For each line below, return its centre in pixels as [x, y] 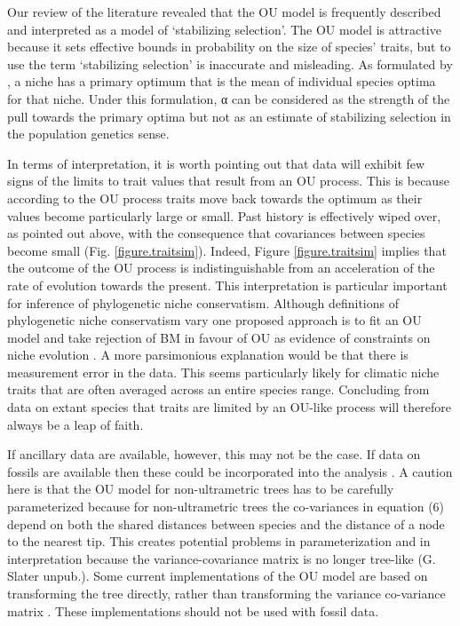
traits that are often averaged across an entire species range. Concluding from [218, 389]
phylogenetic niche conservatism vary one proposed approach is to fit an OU [214, 320]
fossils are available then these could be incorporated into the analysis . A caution [230, 471]
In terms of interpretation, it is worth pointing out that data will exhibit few [216, 163]
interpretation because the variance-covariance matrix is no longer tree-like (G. [222, 558]
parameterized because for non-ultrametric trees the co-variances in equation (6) [226, 507]
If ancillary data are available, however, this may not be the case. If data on [214, 454]
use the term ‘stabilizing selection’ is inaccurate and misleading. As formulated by [230, 63]
